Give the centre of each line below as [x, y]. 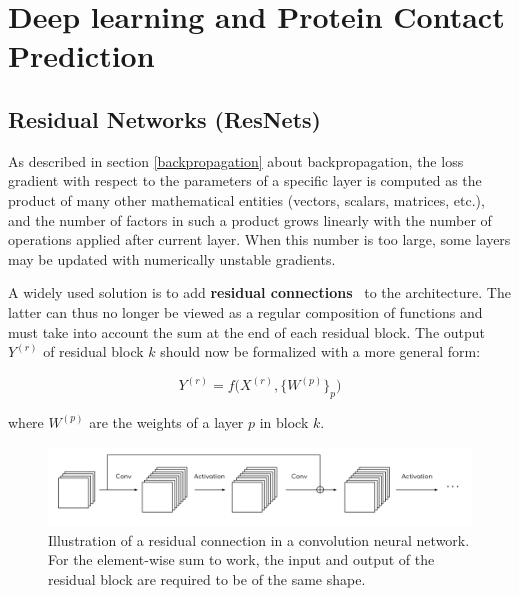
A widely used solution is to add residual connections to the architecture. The [259, 292]
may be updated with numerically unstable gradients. [172, 258]
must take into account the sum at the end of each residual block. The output [247, 331]
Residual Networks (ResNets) [164, 118]
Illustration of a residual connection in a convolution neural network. [259, 539]
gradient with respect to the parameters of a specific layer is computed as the [245, 180]
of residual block [93, 351]
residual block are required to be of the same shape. [207, 578]
